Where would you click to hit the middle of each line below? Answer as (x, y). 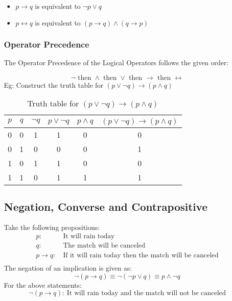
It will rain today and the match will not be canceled (146, 293)
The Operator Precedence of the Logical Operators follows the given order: (116, 63)
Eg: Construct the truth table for (54, 85)
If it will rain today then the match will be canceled (141, 256)
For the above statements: (43, 285)
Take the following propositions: (52, 227)
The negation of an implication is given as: (68, 268)
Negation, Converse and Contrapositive (106, 206)
